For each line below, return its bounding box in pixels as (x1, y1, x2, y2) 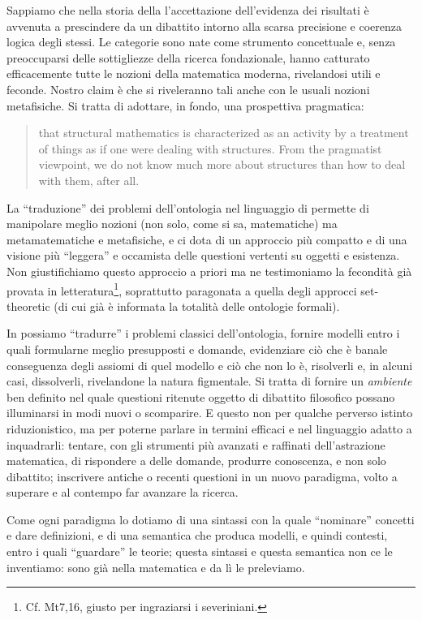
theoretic (6, 297, 50, 314)
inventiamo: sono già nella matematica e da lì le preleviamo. (6, 558, 305, 575)
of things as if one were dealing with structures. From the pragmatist (38, 140, 382, 157)
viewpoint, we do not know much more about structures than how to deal (38, 156, 406, 173)
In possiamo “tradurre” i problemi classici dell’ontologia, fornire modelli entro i (6, 325, 400, 342)
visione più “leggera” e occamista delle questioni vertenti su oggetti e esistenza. (6, 247, 400, 264)
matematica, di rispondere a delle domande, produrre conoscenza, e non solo (6, 452, 386, 469)
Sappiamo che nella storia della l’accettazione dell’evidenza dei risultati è (6, 2, 369, 18)
